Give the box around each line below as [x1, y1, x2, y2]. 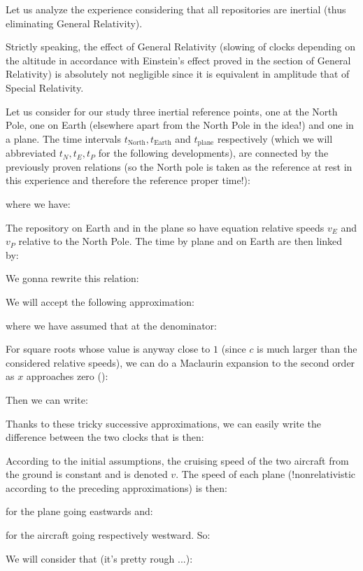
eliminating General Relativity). [6, 15, 143, 30]
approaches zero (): [26, 369, 108, 383]
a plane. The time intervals [6, 131, 121, 146]
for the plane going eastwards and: [6, 504, 153, 519]
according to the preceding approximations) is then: [6, 480, 227, 495]
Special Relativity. [6, 80, 84, 94]
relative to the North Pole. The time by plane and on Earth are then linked [18, 234, 343, 248]
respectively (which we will [217, 131, 333, 146]
